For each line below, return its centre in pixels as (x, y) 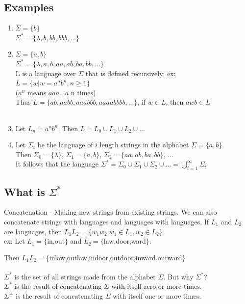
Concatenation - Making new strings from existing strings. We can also (110, 212)
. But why (178, 276)
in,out (56, 241)
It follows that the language (57, 164)
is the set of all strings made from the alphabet (85, 276)
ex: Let (14, 241)
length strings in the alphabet (144, 145)
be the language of (65, 145)
